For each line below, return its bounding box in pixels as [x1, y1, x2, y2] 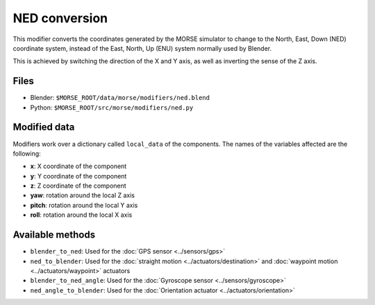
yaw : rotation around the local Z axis [30, 191, 135, 199]
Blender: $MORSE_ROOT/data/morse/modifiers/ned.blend [30, 94, 210, 102]
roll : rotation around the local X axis [30, 211, 133, 219]
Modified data [12, 122, 75, 133]
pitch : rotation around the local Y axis [30, 201, 138, 209]
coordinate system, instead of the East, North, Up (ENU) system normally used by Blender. [12, 44, 272, 52]
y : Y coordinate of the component [30, 172, 127, 180]
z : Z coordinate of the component [30, 181, 126, 190]
